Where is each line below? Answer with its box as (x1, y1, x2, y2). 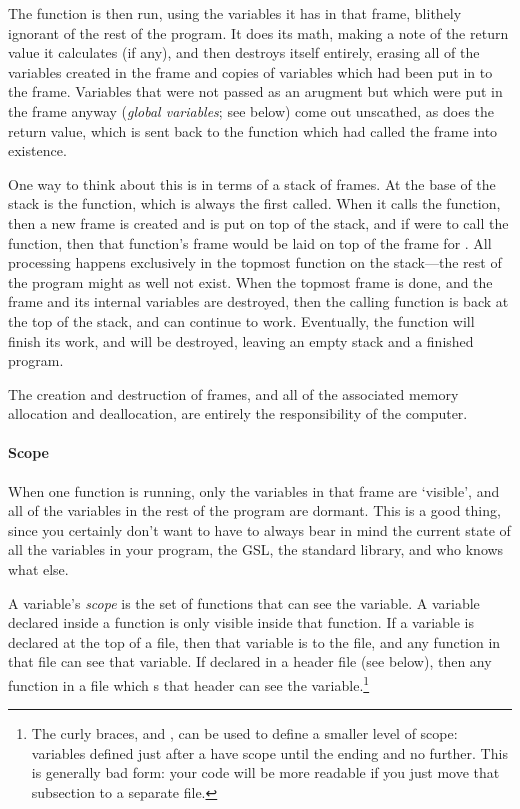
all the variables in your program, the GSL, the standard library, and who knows (8, 539, 504, 560)
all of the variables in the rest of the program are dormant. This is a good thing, (8, 500, 501, 521)
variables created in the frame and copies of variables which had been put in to (8, 61, 493, 82)
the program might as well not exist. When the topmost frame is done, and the (8, 271, 493, 292)
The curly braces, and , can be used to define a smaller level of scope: (31, 723, 458, 744)
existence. (8, 140, 67, 161)
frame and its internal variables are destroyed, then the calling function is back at (8, 291, 509, 312)
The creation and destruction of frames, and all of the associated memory (8, 383, 459, 404)
